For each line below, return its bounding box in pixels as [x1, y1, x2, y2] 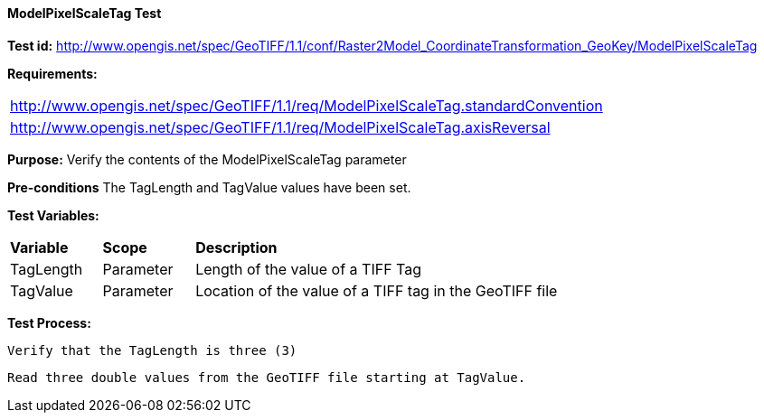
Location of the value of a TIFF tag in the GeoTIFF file [195, 281, 558, 300]
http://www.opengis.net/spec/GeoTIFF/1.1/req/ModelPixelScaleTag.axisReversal [10, 117, 551, 136]
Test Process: [7, 314, 91, 331]
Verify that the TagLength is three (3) [7, 342, 297, 358]
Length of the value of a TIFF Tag [195, 259, 422, 278]
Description [195, 238, 278, 257]
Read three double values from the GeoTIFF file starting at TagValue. [7, 369, 526, 385]
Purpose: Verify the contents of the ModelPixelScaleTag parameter [7, 151, 407, 167]
